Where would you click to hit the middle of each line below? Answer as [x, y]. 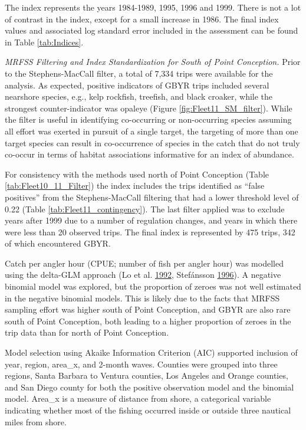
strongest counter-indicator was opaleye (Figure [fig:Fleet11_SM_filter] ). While [149, 108]
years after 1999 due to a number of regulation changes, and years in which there [151, 220]
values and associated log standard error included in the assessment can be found [152, 30]
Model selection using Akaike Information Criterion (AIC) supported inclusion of [151, 352]
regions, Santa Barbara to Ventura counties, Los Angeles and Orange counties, [147, 375]
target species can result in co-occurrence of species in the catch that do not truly [152, 142]
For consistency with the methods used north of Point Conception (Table [137, 174]
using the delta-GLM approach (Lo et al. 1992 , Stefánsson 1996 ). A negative [143, 275]
